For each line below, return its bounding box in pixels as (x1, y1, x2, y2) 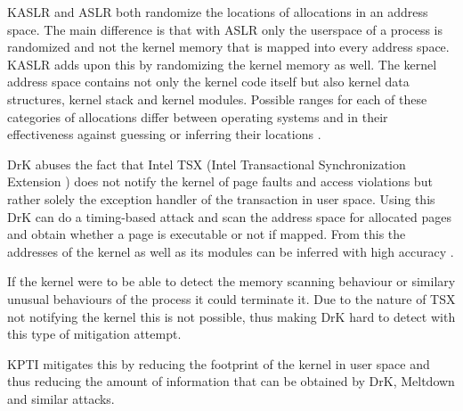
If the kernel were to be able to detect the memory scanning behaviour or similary (7, 272, 456, 291)
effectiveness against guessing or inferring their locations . (7, 125, 321, 144)
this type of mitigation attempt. (7, 325, 182, 343)
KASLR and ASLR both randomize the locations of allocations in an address (7, 3, 428, 21)
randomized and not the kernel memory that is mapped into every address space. (7, 37, 450, 56)
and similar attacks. (7, 389, 115, 407)
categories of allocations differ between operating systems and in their (7, 107, 388, 126)
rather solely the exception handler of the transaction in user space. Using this (7, 189, 435, 208)
